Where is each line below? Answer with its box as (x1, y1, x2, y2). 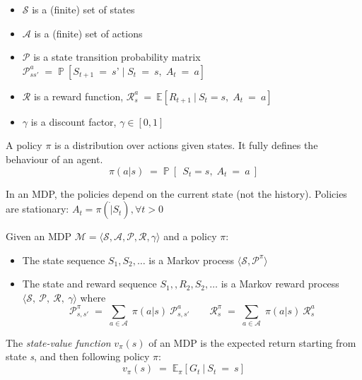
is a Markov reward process (221, 276, 339, 291)
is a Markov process (148, 252, 235, 267)
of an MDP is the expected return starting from (148, 335, 356, 350)
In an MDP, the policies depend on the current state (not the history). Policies (6, 186, 347, 201)
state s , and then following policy (6, 349, 150, 364)
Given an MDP (6, 229, 72, 244)
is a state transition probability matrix (33, 49, 201, 64)
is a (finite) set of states (32, 2, 135, 16)
